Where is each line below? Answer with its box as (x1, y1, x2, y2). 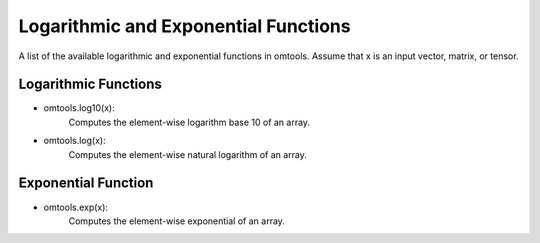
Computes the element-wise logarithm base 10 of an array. (68, 116, 310, 128)
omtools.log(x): (43, 135, 106, 147)
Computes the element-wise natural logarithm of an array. (68, 148, 307, 160)
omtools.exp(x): (43, 201, 109, 213)
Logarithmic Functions (18, 76, 162, 93)
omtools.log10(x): (43, 102, 115, 114)
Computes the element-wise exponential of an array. (68, 215, 285, 227)
